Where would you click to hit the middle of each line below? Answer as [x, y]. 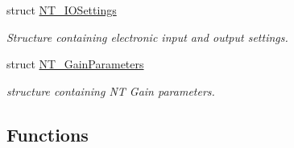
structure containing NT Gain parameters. [111, 90]
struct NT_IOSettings [62, 10]
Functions [48, 134]
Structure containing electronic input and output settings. [147, 37]
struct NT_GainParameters [75, 64]
